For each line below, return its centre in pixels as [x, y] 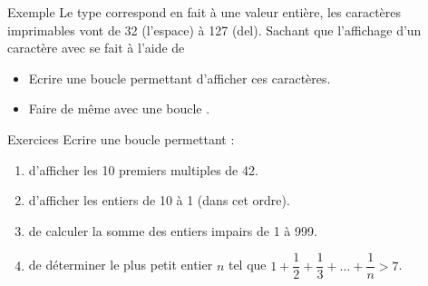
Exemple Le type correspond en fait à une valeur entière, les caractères [204, 12]
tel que [247, 265]
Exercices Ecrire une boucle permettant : [121, 138]
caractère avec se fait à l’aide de [96, 48]
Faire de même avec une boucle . [119, 108]
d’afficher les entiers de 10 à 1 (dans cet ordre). [159, 200]
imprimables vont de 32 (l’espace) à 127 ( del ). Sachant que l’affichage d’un [214, 30]
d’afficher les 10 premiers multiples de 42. [143, 169]
